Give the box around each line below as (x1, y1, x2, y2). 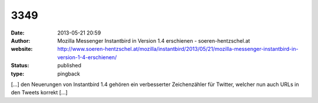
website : (11, 46, 33, 53)
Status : (11, 62, 29, 69)
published (57, 62, 82, 69)
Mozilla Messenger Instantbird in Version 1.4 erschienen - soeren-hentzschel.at (57, 37, 250, 44)
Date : (11, 29, 25, 36)
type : (11, 70, 25, 77)
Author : (11, 37, 31, 44)
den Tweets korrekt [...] (11, 89, 68, 96)
